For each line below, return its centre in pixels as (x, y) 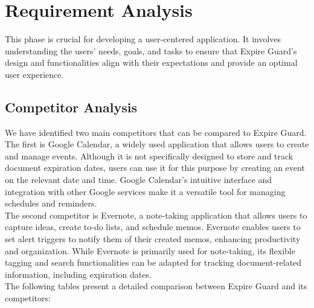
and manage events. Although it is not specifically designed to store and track (149, 156)
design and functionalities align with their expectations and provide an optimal (151, 63)
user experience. (34, 74)
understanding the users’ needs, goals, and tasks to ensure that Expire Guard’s (151, 50)
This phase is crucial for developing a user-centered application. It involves (143, 39)
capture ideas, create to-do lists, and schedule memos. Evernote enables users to (153, 227)
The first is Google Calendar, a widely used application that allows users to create (157, 144)
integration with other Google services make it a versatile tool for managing (145, 191)
